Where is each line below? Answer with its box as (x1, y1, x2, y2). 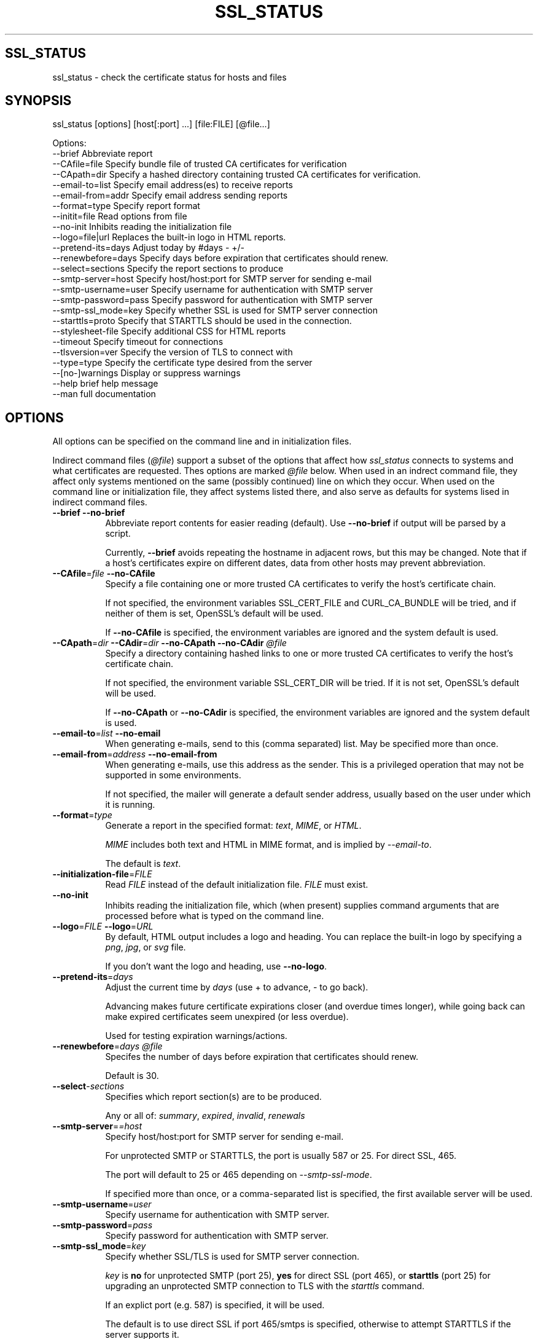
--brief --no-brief (52, 507, 125, 518)
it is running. (105, 799, 155, 810)
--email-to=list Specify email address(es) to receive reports (52, 180, 293, 191)
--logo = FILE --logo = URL (52, 921, 154, 932)
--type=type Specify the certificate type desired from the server (52, 357, 313, 368)
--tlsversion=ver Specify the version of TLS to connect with (52, 347, 293, 358)
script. (105, 528, 131, 539)
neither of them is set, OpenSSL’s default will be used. (105, 608, 324, 619)
